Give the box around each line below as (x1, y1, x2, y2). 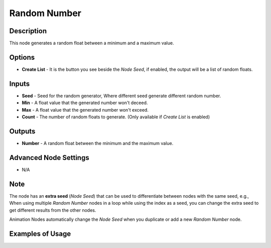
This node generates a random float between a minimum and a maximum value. (9, 40, 174, 46)
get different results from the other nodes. (9, 207, 96, 213)
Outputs (9, 127, 36, 135)
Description (9, 27, 47, 35)
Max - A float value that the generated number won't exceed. (22, 107, 149, 113)
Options (9, 53, 35, 61)
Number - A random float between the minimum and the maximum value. (22, 140, 174, 146)
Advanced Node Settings (9, 153, 90, 162)
